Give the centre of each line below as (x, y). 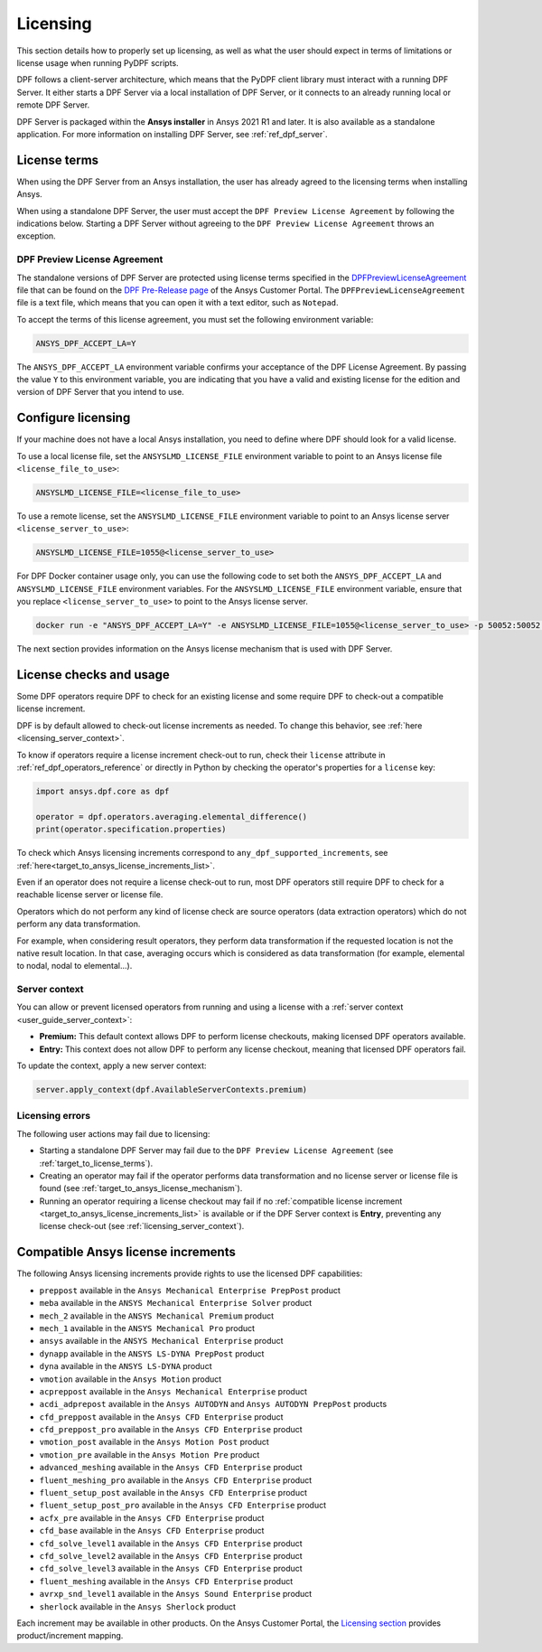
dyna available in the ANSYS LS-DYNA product (126, 1366)
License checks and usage (93, 675)
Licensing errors (53, 1116)
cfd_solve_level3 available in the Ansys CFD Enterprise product (171, 1569)
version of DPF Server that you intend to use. (100, 392)
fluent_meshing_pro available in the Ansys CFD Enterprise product (176, 1480)
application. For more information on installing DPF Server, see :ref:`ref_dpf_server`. (172, 134)
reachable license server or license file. (90, 895)
